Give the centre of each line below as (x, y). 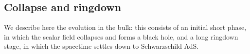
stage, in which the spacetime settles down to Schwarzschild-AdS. (101, 46)
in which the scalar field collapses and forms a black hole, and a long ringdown (121, 36)
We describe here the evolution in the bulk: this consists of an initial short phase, (125, 27)
